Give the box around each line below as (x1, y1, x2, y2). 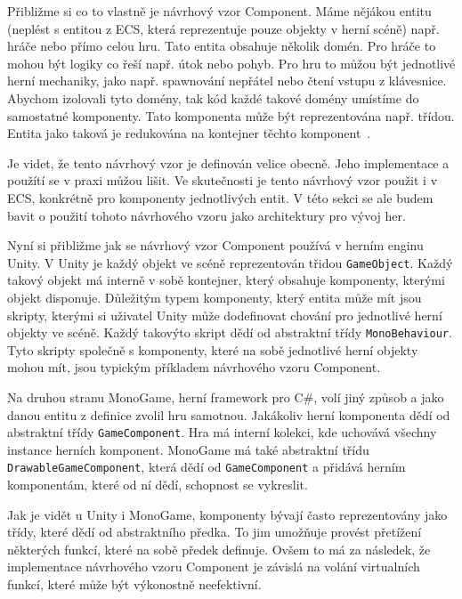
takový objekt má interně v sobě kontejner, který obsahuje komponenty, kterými (7, 271, 445, 289)
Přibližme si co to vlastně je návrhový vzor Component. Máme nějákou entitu (7, 2, 432, 20)
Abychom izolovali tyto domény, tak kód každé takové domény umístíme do (7, 88, 419, 107)
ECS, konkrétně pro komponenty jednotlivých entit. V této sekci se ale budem (7, 188, 434, 206)
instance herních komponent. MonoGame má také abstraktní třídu (7, 440, 369, 458)
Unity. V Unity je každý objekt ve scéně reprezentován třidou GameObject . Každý (7, 253, 453, 271)
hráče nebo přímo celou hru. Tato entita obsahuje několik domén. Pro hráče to (7, 36, 436, 55)
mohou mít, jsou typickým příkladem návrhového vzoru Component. (7, 358, 381, 376)
